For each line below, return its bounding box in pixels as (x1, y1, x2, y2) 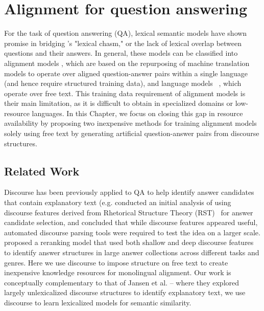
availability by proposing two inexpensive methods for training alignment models (4, 118, 257, 128)
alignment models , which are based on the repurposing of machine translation (4, 57, 250, 68)
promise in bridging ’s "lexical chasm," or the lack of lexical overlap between (4, 37, 242, 48)
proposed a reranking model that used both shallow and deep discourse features (4, 237, 254, 248)
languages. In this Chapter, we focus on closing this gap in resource (32, 107, 243, 118)
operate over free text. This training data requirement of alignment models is (4, 87, 246, 98)
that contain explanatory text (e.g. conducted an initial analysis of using (4, 197, 231, 208)
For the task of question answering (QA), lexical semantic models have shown (4, 28, 247, 38)
